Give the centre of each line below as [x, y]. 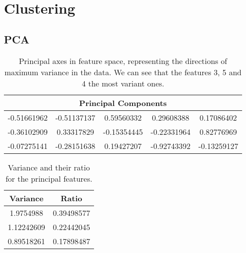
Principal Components [123, 103]
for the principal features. [49, 178]
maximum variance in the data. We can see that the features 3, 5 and [123, 72]
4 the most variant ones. [123, 83]
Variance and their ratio [49, 167]
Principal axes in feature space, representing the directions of [123, 61]
